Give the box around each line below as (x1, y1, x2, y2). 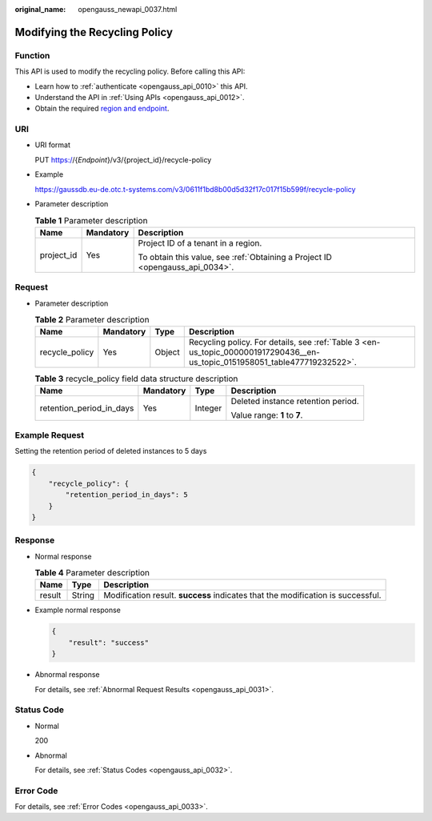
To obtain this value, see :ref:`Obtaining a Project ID (138, 251, 332, 262)
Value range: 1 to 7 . (230, 409, 303, 420)
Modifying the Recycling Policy (14, 25, 174, 39)
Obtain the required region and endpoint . (34, 104, 170, 114)
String (71, 590, 95, 601)
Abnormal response (34, 670, 100, 679)
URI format (34, 140, 71, 150)
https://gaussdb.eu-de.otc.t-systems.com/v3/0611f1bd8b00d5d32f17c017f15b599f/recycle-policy (34, 184, 356, 194)
